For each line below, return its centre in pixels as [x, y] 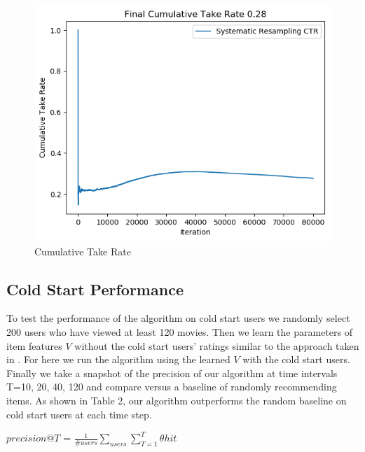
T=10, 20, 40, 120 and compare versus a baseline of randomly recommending [172, 387]
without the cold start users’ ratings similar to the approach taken [217, 345]
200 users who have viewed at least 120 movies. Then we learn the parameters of [179, 331]
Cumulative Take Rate [83, 251]
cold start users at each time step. [79, 414]
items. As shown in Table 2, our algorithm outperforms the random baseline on [177, 400]
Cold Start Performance [95, 289]
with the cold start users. [296, 359]
